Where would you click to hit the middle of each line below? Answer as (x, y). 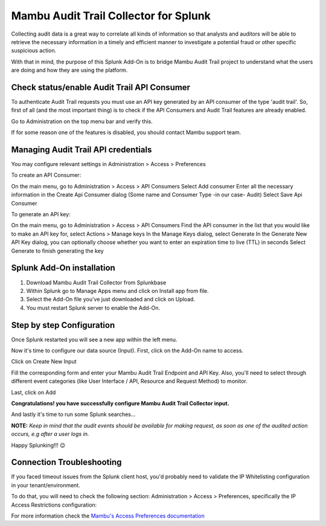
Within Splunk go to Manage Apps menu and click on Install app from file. (118, 290)
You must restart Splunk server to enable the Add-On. (93, 307)
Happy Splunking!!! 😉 (38, 445)
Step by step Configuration (63, 325)
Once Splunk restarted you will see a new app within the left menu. (94, 339)
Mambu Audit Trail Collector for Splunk (111, 16)
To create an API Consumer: (46, 175)
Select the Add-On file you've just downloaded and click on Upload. (111, 300)
